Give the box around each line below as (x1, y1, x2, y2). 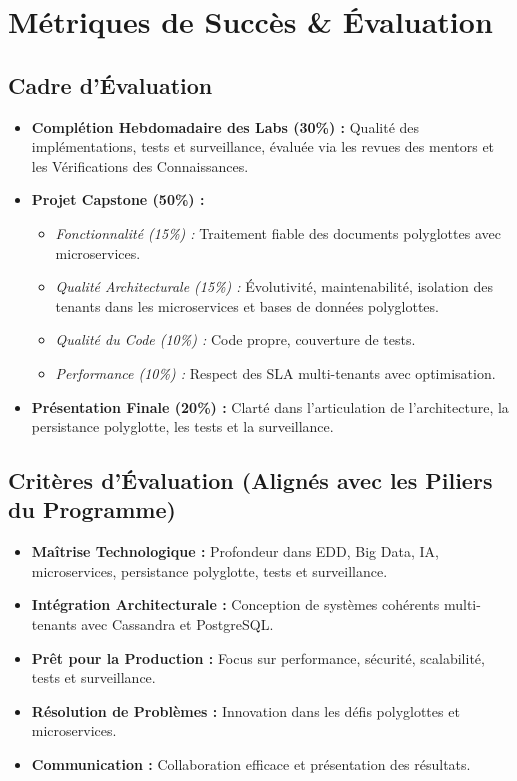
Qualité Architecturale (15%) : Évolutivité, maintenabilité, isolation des (55, 276, 494, 297)
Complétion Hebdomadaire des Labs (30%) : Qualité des (31, 116, 420, 137)
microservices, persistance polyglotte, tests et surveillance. (31, 560, 388, 581)
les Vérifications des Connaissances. (31, 155, 249, 176)
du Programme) (8, 494, 176, 525)
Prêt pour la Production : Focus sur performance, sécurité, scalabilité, (31, 647, 485, 668)
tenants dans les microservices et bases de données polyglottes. (55, 295, 439, 316)
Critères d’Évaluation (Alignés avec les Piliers (8, 465, 493, 496)
